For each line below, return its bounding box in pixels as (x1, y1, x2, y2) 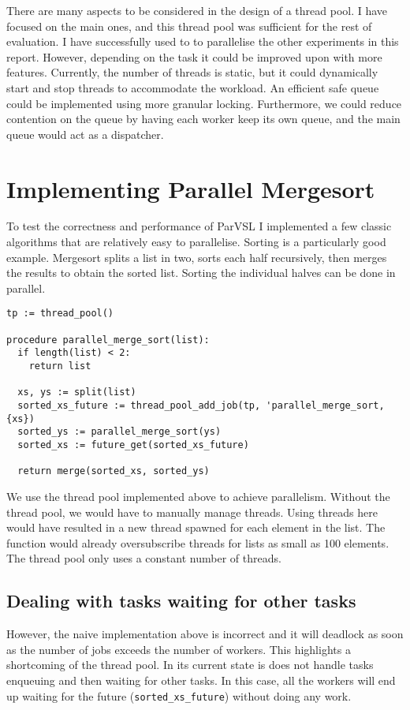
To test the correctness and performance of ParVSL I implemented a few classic (6, 218, 392, 234)
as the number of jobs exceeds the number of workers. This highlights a (6, 641, 351, 657)
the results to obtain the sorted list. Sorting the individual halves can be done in (6, 264, 396, 281)
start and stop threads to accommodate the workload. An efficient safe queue (6, 79, 379, 95)
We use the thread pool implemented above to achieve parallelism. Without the (6, 488, 390, 504)
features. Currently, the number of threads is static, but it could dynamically (6, 64, 378, 80)
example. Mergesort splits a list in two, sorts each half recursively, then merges (6, 248, 387, 265)
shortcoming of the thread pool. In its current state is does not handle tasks (6, 656, 374, 673)
